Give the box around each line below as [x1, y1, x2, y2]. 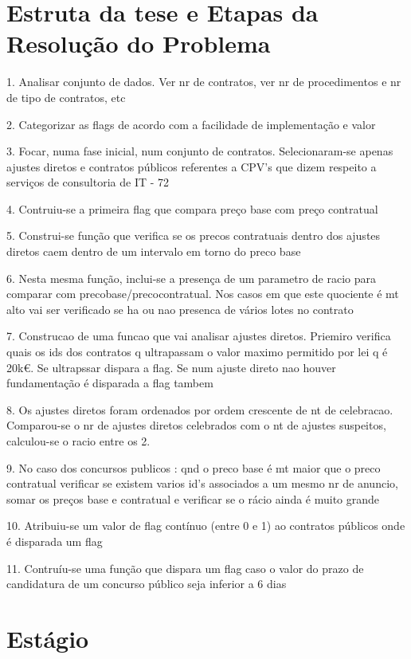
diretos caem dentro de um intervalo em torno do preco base [6, 243, 301, 260]
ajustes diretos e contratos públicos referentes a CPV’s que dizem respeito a [6, 158, 377, 175]
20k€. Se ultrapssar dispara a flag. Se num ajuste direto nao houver [6, 359, 336, 375]
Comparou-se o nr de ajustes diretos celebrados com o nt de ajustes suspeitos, [6, 417, 386, 433]
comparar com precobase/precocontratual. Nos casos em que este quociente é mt [6, 285, 399, 302]
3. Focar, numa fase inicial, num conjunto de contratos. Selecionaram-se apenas [6, 143, 393, 159]
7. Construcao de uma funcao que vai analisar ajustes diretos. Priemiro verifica [6, 328, 391, 344]
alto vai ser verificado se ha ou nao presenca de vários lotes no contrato [6, 300, 354, 317]
